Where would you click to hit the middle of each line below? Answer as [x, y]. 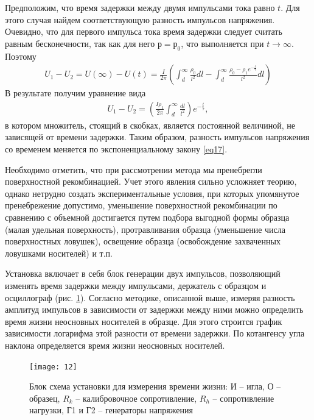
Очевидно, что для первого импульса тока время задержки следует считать [144, 31]
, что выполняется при [222, 43]
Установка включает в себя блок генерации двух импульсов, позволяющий [143, 273]
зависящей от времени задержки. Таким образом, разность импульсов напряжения [157, 137]
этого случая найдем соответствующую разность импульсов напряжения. [140, 19]
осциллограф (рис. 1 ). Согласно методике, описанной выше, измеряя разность [150, 297]
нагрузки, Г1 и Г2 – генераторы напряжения [111, 410]
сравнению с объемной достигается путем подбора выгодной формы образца [147, 217]
